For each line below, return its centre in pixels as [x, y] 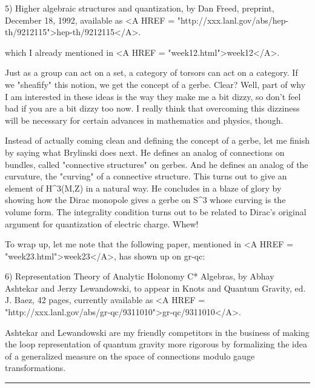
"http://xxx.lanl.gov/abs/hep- [233, 20]
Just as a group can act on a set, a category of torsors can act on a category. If [151, 72]
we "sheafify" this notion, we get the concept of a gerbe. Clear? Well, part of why [155, 84]
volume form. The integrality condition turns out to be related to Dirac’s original [156, 211]
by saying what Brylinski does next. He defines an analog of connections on [145, 152]
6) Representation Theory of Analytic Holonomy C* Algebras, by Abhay [140, 276]
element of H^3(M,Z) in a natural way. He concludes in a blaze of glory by [143, 188]
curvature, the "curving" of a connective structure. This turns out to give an [146, 176]
